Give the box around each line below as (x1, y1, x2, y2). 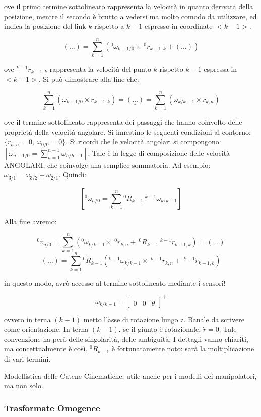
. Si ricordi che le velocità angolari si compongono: (66, 136, 221, 147)
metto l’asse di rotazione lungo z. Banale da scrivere (83, 314, 244, 324)
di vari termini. (4, 353, 51, 364)
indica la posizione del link (4, 21, 86, 31)
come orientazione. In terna (4, 324, 89, 334)
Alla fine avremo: (4, 216, 57, 226)
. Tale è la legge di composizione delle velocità (88, 147, 230, 158)
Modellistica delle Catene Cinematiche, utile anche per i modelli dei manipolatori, (4, 370, 257, 381)
